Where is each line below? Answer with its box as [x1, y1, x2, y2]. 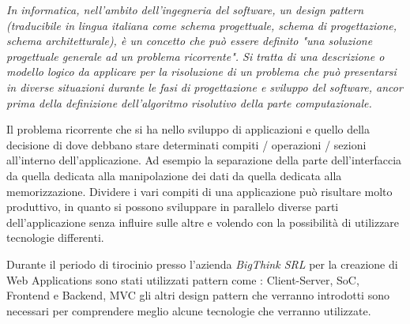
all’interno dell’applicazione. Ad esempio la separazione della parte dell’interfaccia [6, 152, 402, 168]
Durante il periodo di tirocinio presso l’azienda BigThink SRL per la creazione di [6, 255, 398, 272]
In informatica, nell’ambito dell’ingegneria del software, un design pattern [6, 2, 364, 17]
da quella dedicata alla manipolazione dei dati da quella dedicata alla [6, 167, 342, 183]
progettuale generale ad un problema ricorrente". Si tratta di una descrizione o [6, 47, 385, 64]
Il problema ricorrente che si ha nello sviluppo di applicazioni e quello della [6, 121, 370, 138]
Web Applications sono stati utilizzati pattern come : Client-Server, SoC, [6, 271, 359, 288]
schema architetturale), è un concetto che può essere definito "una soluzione [6, 32, 373, 49]
